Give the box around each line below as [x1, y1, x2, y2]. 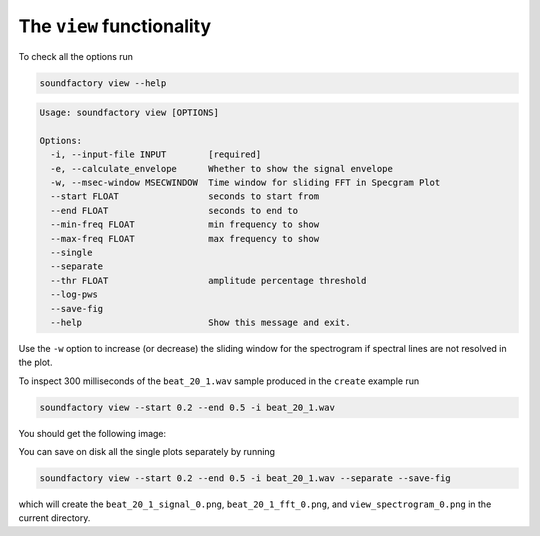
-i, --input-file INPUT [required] [50, 149, 262, 160]
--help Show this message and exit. [50, 316, 351, 328]
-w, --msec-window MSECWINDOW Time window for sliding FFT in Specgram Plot [50, 177, 441, 189]
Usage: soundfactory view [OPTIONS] [39, 107, 220, 119]
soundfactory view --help [39, 77, 167, 89]
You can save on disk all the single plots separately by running [18, 446, 275, 458]
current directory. [18, 512, 91, 524]
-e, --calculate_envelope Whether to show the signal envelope [50, 163, 394, 174]
